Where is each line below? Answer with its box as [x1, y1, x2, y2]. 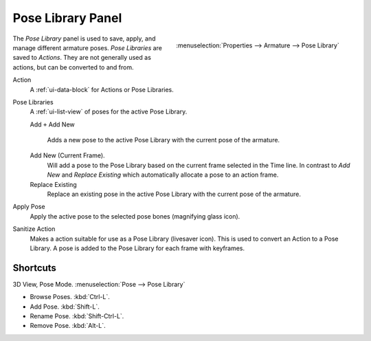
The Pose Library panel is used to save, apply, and [12, 34, 156, 43]
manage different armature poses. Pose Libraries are [12, 43, 163, 52]
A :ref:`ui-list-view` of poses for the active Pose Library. [30, 107, 188, 116]
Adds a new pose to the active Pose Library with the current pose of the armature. [47, 136, 280, 144]
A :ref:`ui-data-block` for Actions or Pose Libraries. [30, 85, 175, 93]
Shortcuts [12, 262, 56, 274]
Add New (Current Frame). [30, 151, 106, 159]
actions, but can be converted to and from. [12, 63, 134, 71]
